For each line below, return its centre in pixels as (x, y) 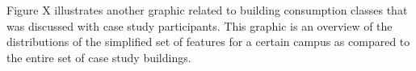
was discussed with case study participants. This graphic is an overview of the (200, 25)
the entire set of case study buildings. (99, 57)
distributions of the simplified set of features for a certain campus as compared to (208, 42)
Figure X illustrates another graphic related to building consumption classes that (207, 10)
